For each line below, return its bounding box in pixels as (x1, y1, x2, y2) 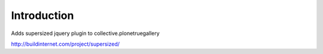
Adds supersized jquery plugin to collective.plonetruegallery (11, 30, 160, 37)
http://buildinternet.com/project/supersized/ (11, 40, 120, 47)
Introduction (11, 9, 74, 22)
